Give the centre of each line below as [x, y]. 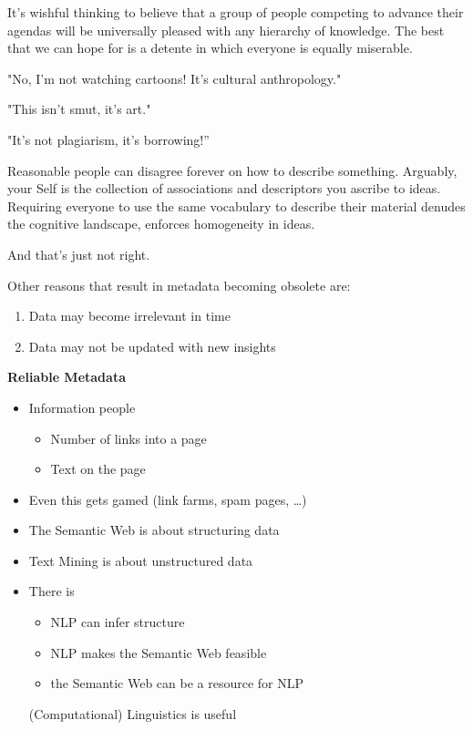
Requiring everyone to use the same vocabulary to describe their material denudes [236, 206]
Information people [82, 407]
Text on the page [98, 469]
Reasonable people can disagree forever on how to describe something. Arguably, [232, 170]
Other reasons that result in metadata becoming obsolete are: [179, 285]
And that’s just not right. [79, 254]
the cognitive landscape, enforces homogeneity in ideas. [161, 224]
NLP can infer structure [118, 622]
